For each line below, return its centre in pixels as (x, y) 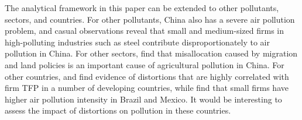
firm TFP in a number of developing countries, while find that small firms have (147, 88)
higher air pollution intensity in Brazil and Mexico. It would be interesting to (143, 99)
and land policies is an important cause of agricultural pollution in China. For (145, 64)
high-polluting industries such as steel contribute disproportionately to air (137, 42)
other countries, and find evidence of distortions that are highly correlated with (147, 76)
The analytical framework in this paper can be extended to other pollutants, (142, 8)
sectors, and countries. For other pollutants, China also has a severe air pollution (150, 19)
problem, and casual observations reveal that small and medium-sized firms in (144, 31)
